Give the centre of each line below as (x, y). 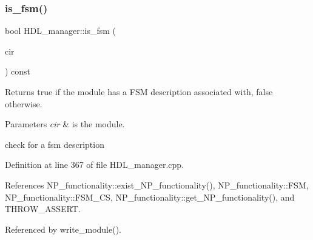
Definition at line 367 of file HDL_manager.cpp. (95, 165)
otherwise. (24, 103)
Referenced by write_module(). (63, 229)
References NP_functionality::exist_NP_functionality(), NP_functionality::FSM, (157, 185)
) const (18, 71)
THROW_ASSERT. (43, 209)
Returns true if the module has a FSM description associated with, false (139, 92)
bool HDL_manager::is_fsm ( (60, 31)
